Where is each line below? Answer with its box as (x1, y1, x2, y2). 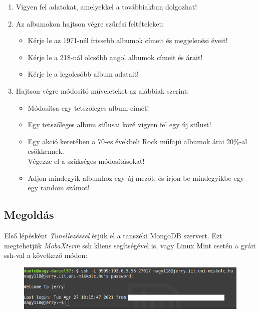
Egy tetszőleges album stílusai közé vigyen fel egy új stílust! (28, 119, 211, 130)
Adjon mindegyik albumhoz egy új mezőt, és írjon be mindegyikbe (28, 172, 231, 183)
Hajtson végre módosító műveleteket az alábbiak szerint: (16, 85, 189, 96)
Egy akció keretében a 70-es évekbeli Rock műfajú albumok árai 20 (28, 136, 234, 146)
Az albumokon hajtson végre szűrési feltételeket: (16, 18, 164, 29)
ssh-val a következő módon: (4, 250, 88, 260)
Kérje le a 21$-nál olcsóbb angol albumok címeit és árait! (28, 52, 203, 62)
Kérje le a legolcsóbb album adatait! (28, 69, 139, 79)
